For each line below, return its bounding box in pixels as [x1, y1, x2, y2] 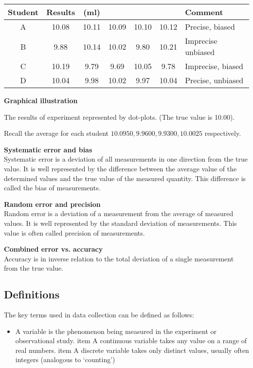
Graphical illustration [4, 95, 78, 105]
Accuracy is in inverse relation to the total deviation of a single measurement [4, 253, 234, 263]
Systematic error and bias [4, 144, 92, 154]
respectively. [204, 128, 241, 138]
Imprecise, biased [185, 60, 243, 72]
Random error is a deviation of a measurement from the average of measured [4, 208, 234, 219]
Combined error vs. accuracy [4, 244, 103, 254]
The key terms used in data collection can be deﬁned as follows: [4, 310, 194, 320]
